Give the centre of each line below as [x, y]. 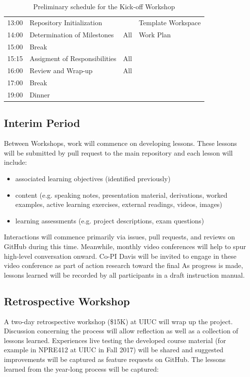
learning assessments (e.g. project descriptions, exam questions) [110, 220]
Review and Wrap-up [61, 71]
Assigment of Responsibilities [73, 58]
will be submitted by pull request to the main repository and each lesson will [118, 152]
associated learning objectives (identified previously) [93, 178]
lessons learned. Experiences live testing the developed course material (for [115, 340]
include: [16, 162]
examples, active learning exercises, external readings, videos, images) [119, 204]
